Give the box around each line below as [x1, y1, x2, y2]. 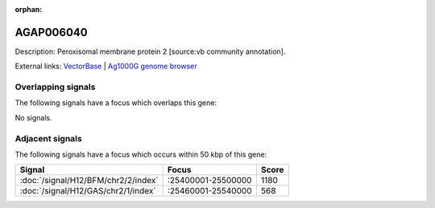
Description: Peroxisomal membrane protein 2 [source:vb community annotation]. [14, 47, 286, 56]
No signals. [14, 112, 52, 122]
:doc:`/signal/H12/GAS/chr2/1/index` [19, 186, 156, 197]
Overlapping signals [14, 81, 96, 92]
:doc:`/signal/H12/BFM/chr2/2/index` [19, 175, 159, 186]
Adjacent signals [14, 133, 82, 144]
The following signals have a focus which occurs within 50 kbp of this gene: [14, 149, 267, 159]
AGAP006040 [14, 25, 88, 39]
